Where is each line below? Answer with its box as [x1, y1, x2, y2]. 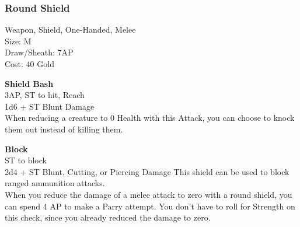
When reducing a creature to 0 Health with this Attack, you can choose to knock [5, 111, 295, 124]
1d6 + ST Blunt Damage [5, 100, 95, 112]
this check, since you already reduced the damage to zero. [5, 211, 211, 223]
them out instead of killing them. [5, 123, 123, 135]
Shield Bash [5, 77, 54, 89]
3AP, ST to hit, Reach [5, 89, 85, 101]
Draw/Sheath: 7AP [5, 46, 74, 58]
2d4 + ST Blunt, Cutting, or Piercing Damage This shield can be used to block [5, 165, 289, 177]
